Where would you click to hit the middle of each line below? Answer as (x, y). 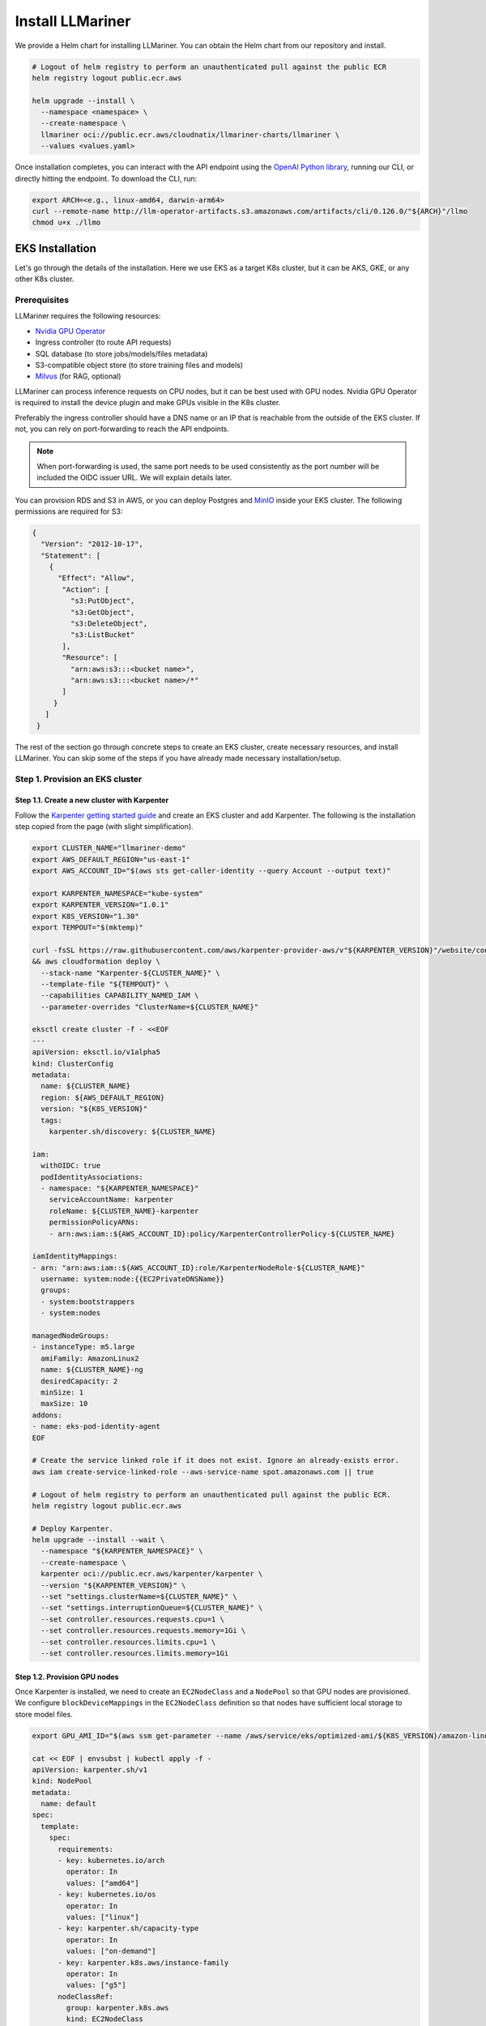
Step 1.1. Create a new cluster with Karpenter (92, 800)
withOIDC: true (71, 1166)
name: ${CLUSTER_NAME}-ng (92, 1370)
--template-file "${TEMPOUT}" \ (105, 984)
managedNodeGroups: (70, 1336)
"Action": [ (85, 589)
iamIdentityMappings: (75, 1257)
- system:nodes (71, 1313)
